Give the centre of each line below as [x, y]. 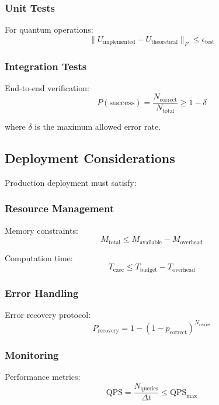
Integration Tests [46, 66]
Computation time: [39, 257]
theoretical [164, 42]
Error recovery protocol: [48, 314]
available [151, 242]
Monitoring [32, 354]
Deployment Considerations [90, 157]
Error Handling [42, 292]
